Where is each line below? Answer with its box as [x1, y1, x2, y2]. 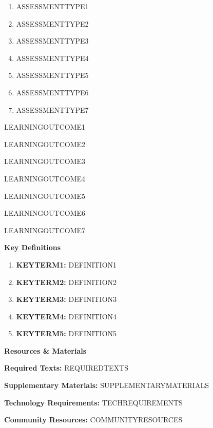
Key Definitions [4, 242, 61, 253]
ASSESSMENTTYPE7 [16, 104, 89, 115]
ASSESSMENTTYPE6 [16, 87, 89, 97]
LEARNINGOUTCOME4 [4, 173, 86, 184]
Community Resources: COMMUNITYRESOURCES [4, 414, 183, 425]
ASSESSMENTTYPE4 [16, 52, 89, 63]
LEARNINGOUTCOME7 [4, 225, 86, 235]
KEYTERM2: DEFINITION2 [16, 276, 117, 287]
